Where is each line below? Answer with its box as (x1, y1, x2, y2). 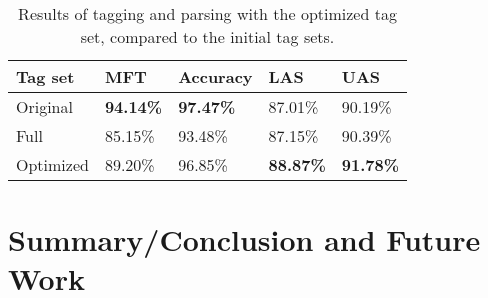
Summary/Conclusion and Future (8, 219, 481, 260)
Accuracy (178, 65, 253, 88)
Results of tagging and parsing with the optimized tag (18, 2, 397, 25)
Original (16, 95, 73, 118)
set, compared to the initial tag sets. (80, 25, 335, 48)
